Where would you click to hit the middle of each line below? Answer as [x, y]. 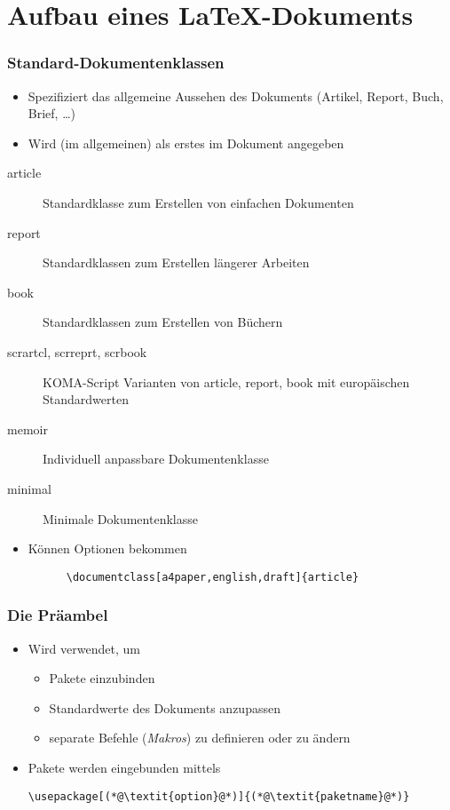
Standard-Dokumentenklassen [116, 63]
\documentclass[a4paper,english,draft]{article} [213, 577]
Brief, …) [51, 113]
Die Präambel [58, 615]
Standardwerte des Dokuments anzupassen [165, 707]
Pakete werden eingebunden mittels [124, 767]
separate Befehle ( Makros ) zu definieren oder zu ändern [200, 738]
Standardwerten [86, 399]
